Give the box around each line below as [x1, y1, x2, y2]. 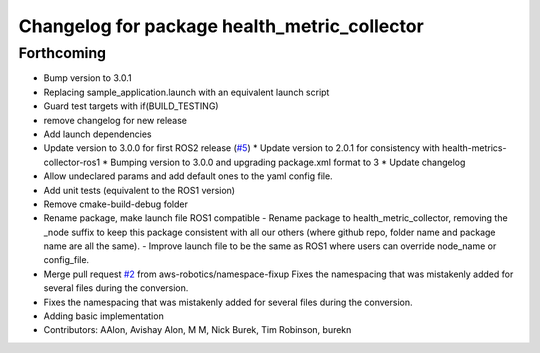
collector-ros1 [43, 156, 100, 168]
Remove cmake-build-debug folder [43, 198, 189, 210]
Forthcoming [18, 44, 107, 62]
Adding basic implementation [43, 310, 164, 322]
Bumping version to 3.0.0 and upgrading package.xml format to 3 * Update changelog [110, 156, 466, 168]
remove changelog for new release [43, 114, 187, 126]
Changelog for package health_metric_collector [18, 15, 424, 37]
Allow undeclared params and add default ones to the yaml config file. [43, 170, 334, 182]
